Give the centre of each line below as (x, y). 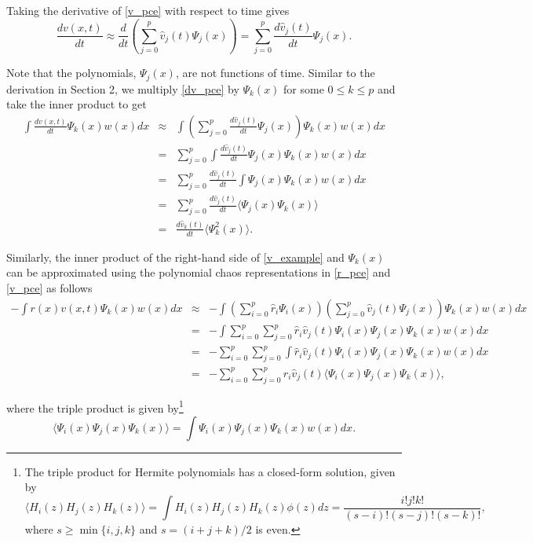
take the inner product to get (77, 104)
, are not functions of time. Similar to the (275, 73)
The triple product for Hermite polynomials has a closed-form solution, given (210, 471)
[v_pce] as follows (49, 288)
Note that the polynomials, (71, 73)
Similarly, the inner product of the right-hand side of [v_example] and (175, 257)
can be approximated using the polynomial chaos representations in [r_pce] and (199, 272)
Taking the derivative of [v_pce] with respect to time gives (148, 10)
